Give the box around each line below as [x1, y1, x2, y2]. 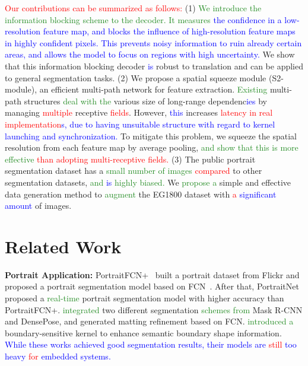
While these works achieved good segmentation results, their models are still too [5, 338, 297, 351]
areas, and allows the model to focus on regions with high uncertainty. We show [5, 48, 295, 61]
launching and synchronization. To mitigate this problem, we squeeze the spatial [5, 129, 297, 142]
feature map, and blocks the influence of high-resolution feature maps [43, 25, 296, 37]
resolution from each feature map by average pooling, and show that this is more [5, 141, 299, 154]
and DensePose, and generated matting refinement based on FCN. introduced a [5, 315, 294, 327]
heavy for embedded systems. [5, 349, 111, 362]
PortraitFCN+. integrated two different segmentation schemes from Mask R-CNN [5, 303, 303, 316]
